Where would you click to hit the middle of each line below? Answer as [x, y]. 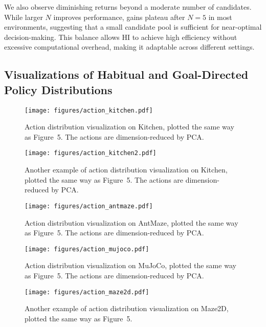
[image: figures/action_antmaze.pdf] [89, 206]
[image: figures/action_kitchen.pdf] [89, 110]
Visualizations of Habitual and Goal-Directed [126, 74]
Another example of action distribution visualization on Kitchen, [126, 170]
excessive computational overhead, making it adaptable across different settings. [129, 47]
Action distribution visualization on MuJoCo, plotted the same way [130, 265]
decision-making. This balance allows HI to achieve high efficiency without [121, 37]
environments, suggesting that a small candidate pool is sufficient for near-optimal [133, 27]
